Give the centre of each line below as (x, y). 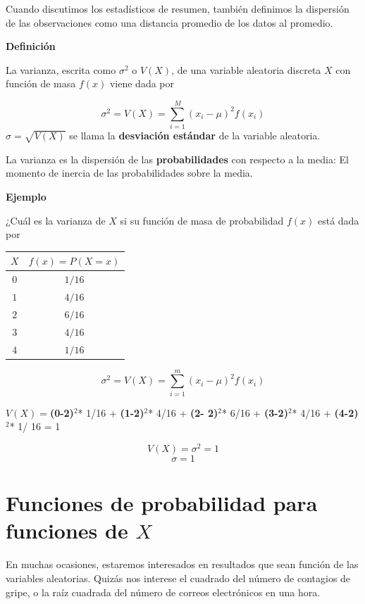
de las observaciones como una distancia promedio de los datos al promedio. (169, 22)
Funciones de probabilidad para (162, 503)
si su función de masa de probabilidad (202, 220)
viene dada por (142, 83)
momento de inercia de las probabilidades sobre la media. (129, 173)
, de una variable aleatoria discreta (246, 69)
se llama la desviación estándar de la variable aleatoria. (195, 136)
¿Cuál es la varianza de (56, 220)
